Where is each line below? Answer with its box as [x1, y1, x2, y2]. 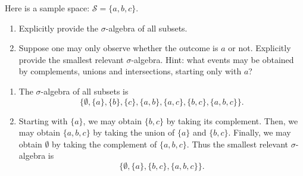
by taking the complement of [52, 137, 157, 150]
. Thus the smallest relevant [186, 137, 289, 150]
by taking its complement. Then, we [166, 114, 298, 127]
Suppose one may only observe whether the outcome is [18, 42, 218, 54]
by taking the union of [93, 126, 175, 139]
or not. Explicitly [228, 42, 291, 54]
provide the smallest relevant [18, 53, 124, 65]
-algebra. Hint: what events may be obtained [131, 53, 294, 65]
